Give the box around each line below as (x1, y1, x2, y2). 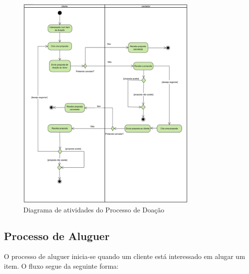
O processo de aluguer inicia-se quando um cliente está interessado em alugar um (4, 251, 245, 261)
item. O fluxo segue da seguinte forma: (4, 260, 119, 271)
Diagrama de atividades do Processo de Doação (23, 205, 165, 215)
